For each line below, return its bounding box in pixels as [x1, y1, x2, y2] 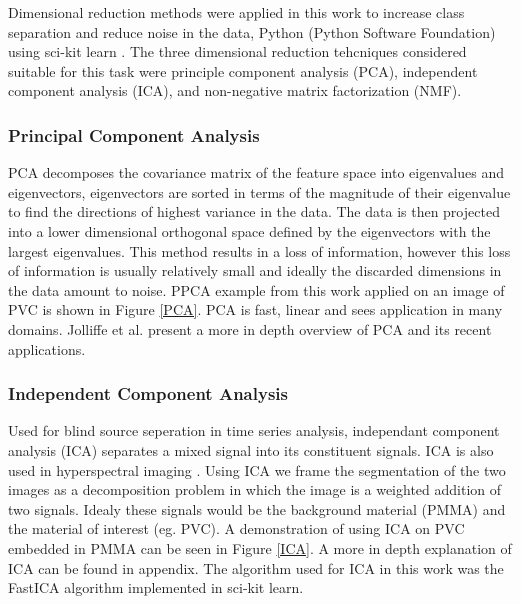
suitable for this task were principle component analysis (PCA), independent [8, 60, 478, 81]
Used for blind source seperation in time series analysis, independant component [8, 420, 500, 441]
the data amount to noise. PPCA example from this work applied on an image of [8, 279, 505, 300]
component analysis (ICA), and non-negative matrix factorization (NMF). [8, 80, 462, 101]
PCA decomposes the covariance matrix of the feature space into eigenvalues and [8, 162, 505, 183]
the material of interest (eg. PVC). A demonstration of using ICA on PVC [8, 518, 465, 539]
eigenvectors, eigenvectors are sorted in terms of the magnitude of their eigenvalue [8, 181, 511, 202]
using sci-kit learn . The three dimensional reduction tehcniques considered [8, 41, 467, 62]
